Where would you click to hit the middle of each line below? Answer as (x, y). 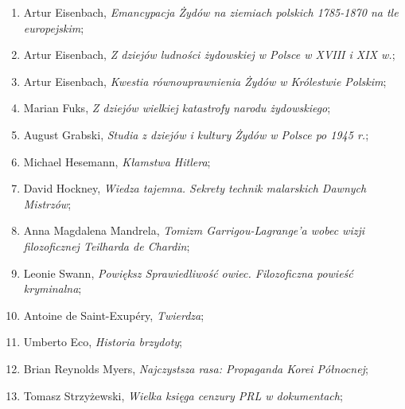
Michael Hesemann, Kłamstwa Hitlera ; (117, 161)
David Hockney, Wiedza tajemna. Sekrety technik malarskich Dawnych (195, 188)
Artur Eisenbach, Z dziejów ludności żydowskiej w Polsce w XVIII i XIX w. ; (209, 55)
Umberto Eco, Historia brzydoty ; (103, 342)
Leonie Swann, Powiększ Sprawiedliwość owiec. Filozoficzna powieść (188, 273)
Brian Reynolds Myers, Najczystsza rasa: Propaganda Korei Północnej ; (196, 368)
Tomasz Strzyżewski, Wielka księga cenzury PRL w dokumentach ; (183, 395)
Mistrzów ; (47, 203)
